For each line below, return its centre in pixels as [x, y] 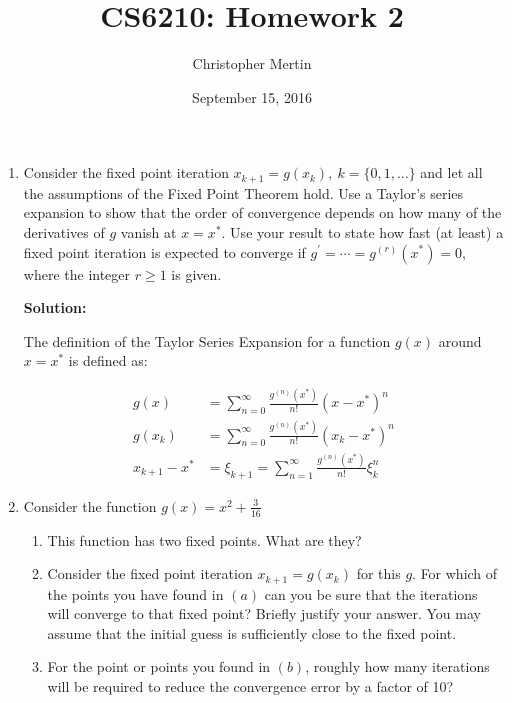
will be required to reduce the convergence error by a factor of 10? [250, 686]
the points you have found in [135, 593]
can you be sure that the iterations [371, 593]
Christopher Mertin [252, 63]
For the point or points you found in [159, 666]
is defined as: [108, 360]
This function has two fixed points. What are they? [204, 539]
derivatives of [64, 231]
